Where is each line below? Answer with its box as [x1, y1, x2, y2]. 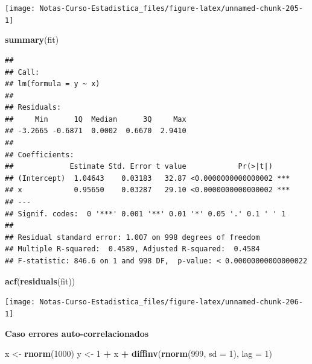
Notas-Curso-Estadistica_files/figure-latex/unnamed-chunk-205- [39, 4, 303, 13]
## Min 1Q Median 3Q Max [5, 115, 186, 124]
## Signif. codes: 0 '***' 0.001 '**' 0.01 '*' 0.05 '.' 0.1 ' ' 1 [5, 209, 286, 218]
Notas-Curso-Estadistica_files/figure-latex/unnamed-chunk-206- [39, 298, 303, 307]
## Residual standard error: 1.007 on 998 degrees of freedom [5, 233, 260, 242]
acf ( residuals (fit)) [5, 274, 75, 287]
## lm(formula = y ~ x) [5, 80, 100, 89]
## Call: [5, 67, 40, 77]
